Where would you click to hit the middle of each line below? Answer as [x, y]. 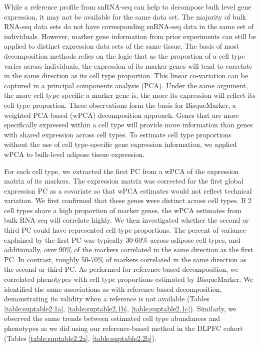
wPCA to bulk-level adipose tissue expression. [74, 154]
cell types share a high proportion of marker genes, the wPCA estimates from [123, 210]
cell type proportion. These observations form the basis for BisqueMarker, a [120, 105]
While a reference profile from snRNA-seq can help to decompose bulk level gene [128, 7]
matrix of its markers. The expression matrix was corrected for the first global [124, 181]
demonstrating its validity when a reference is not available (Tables [107, 299]
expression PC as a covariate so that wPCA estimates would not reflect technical [128, 190]
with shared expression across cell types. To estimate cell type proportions [118, 134]
